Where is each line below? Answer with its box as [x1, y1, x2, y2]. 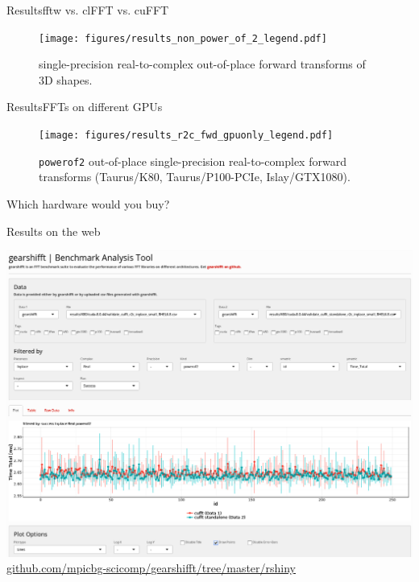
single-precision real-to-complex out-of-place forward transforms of [39, 56, 366, 72]
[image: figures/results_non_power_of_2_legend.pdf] [39, 32, 327, 44]
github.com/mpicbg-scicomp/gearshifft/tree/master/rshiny [6, 559, 297, 576]
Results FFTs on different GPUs [6, 98, 163, 115]
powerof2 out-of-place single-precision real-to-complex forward [39, 152, 346, 169]
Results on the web [6, 222, 101, 239]
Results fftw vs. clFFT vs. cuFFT [6, 2, 169, 18]
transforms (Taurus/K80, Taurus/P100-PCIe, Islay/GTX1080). [39, 168, 351, 185]
